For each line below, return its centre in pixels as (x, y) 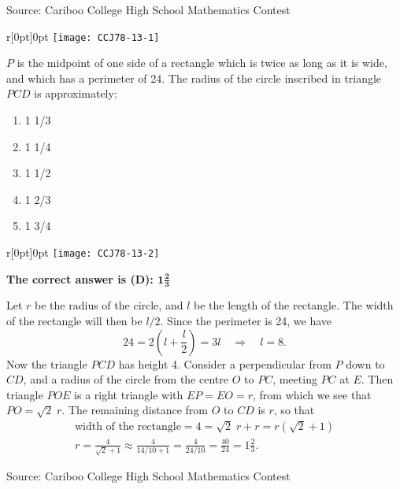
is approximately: (76, 93)
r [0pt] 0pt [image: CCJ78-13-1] (83, 36)
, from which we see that (312, 394)
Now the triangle (47, 363)
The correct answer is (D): (80, 278)
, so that (294, 410)
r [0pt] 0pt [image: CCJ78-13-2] (83, 252)
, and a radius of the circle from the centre (126, 379)
